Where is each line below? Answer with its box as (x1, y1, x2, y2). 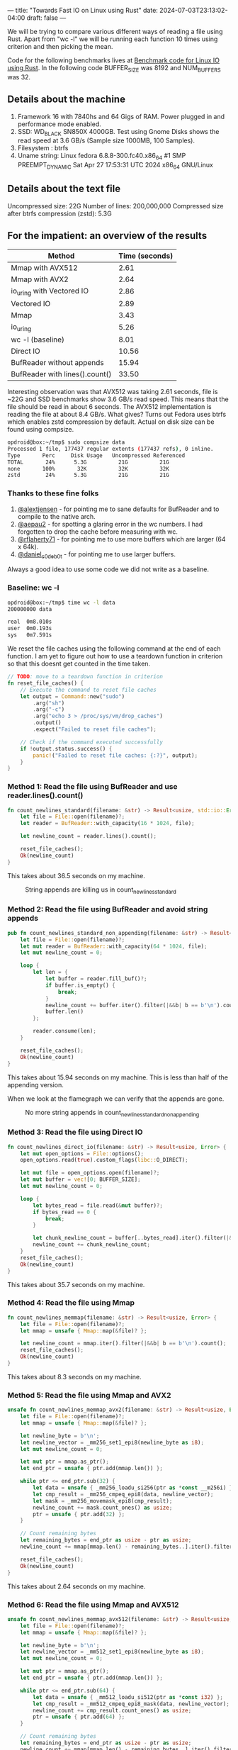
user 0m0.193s (7, 625, 52, 632)
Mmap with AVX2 (11, 274, 69, 284)
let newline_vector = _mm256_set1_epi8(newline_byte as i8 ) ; (20, 1439, 204, 1446)
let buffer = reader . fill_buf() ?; (45, 975, 147, 982)
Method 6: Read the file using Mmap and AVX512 (7, 1600, 179, 1610)
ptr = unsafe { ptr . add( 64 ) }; (33, 1713, 125, 1721)
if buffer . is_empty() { (45, 982, 115, 989)
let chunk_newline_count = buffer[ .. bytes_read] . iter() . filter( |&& (33, 1235, 236, 1242)
